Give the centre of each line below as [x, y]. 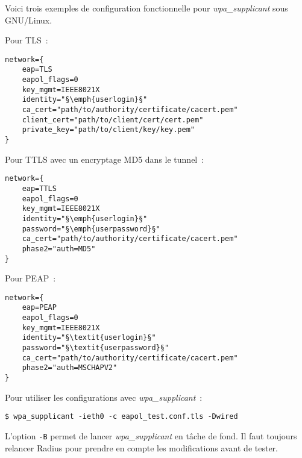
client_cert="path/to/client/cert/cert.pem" [113, 120]
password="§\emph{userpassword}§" [91, 229]
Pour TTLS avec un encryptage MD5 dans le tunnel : [105, 159]
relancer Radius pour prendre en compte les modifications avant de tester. [141, 447]
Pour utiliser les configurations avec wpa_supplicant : [104, 397]
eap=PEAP [39, 308]
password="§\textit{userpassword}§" [96, 348]
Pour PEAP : [30, 278]
